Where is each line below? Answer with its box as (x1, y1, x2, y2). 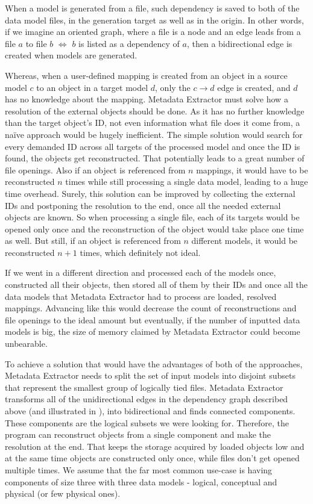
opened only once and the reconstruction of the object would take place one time (5, 222, 304, 235)
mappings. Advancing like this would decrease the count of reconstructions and (5, 302, 297, 314)
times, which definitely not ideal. (80, 246, 201, 258)
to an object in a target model (36, 81, 148, 93)
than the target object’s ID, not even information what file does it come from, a (5, 116, 300, 129)
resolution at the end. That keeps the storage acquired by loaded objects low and (5, 440, 305, 452)
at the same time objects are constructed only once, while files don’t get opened (5, 452, 300, 464)
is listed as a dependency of (78, 37, 180, 49)
